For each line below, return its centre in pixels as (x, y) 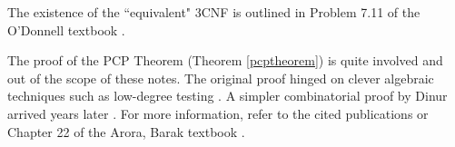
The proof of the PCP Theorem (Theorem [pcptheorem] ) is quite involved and (225, 60)
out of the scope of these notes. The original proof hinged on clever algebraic (221, 78)
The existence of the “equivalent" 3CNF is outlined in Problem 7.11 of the (214, 12)
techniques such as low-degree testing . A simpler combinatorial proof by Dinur (227, 96)
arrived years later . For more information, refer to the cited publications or (218, 113)
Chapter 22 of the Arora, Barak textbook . (126, 131)
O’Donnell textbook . (66, 29)
